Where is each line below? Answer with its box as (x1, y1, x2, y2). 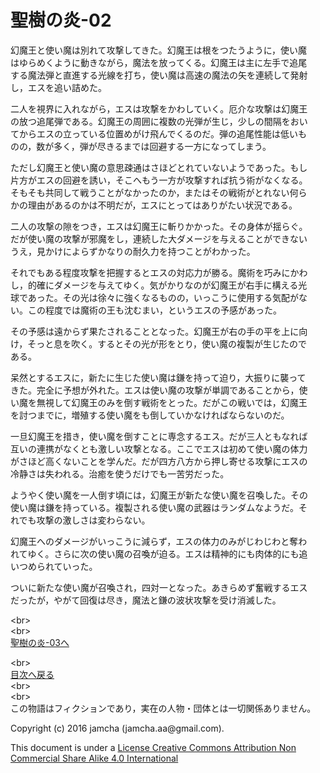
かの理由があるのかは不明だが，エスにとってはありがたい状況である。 (10, 199, 298, 211)
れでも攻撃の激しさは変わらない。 (10, 514, 151, 526)
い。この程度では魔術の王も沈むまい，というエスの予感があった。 (10, 304, 282, 316)
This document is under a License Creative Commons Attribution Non (10, 741, 297, 753)
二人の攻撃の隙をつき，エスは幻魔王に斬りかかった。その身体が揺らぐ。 (10, 220, 308, 232)
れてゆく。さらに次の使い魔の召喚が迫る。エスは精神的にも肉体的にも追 (10, 547, 308, 560)
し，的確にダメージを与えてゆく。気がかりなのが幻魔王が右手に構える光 (10, 279, 308, 291)
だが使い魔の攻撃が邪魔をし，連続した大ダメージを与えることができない (10, 232, 308, 245)
